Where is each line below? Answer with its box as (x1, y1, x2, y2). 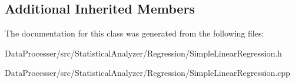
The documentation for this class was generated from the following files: (5, 27, 264, 39)
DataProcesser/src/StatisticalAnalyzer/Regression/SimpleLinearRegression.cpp (5, 67, 290, 79)
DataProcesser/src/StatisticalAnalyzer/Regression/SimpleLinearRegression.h (5, 47, 282, 59)
